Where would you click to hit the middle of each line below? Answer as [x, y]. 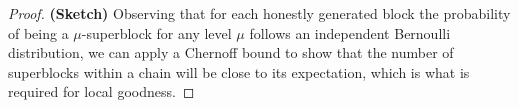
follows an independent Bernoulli [350, 32]
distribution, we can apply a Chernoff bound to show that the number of [231, 52]
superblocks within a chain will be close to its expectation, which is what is [239, 71]
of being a [38, 32]
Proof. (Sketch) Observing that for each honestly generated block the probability [259, 13]
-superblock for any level [156, 32]
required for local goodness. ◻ [101, 91]
